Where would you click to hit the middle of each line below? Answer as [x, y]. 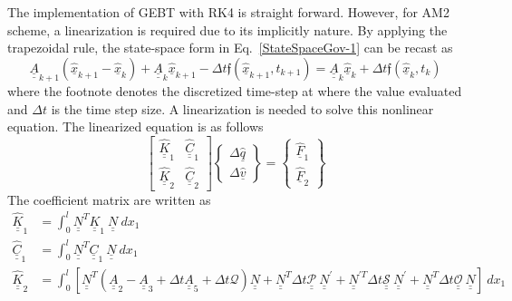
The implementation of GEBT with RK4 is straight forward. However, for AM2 [228, 12]
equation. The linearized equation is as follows [135, 126]
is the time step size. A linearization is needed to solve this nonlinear [242, 108]
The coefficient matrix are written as [109, 199]
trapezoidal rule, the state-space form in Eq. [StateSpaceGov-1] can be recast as [230, 48]
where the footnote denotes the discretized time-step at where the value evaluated [235, 91]
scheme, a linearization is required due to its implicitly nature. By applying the [227, 29]
